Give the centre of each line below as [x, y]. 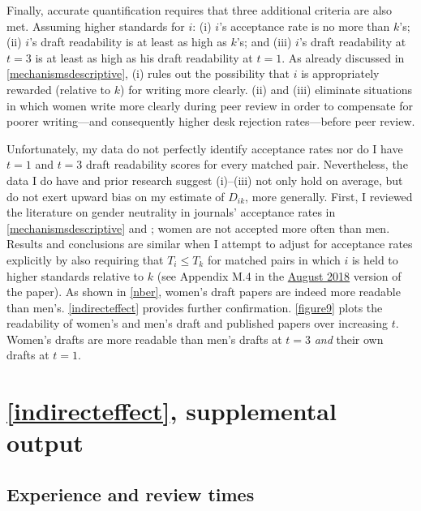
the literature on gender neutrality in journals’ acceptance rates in [171, 212]
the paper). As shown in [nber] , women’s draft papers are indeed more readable [204, 292]
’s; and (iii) [264, 42]
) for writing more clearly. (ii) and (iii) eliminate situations [266, 89]
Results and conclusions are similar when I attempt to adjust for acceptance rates [210, 244]
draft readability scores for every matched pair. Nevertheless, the [247, 164]
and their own [349, 339]
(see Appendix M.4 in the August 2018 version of [279, 275]
